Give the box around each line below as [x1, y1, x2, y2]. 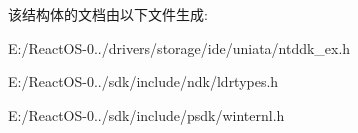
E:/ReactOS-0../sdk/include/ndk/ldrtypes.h [8, 71, 279, 92]
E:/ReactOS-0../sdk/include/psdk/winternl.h [8, 104, 285, 125]
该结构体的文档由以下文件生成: [8, 4, 208, 24]
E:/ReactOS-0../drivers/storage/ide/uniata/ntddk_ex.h [8, 37, 351, 58]
